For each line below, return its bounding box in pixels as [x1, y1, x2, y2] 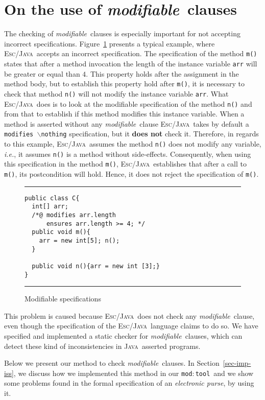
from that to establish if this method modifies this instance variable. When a [4, 108, 245, 119]
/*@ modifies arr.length [32, 211, 116, 219]
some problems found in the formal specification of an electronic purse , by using [4, 378, 254, 388]
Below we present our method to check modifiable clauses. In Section [4, 358, 220, 368]
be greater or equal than [4, 68, 80, 79]
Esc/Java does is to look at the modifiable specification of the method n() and [4, 98, 252, 109]
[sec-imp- [223, 358, 251, 368]
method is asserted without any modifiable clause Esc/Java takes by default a [4, 118, 249, 129]
